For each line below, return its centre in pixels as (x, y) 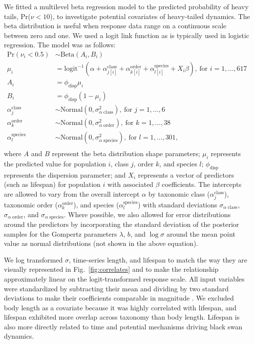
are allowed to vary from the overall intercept (72, 193)
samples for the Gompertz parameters (61, 233)
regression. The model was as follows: (60, 45)
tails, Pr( (17, 16)
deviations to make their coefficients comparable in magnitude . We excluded (119, 298)
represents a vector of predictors (186, 174)
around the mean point (201, 233)
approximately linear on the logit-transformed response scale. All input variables (124, 278)
